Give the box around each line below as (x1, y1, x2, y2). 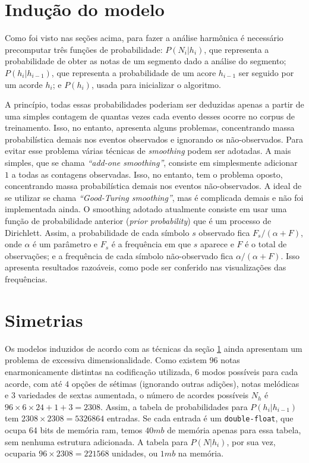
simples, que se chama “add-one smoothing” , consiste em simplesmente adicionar (5, 156, 298, 169)
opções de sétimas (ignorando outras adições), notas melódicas (71, 377, 299, 389)
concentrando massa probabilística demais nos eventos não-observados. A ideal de (5, 179, 302, 192)
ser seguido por (238, 66, 294, 78)
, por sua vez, (226, 435, 276, 448)
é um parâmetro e (33, 238, 98, 250)
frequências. (5, 273, 48, 285)
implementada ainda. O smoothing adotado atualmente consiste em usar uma (5, 203, 287, 215)
